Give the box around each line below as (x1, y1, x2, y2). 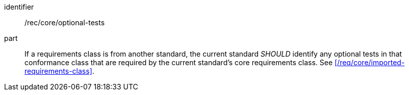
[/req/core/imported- (335, 58, 405, 67)
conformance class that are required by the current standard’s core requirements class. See (24, 58, 333, 67)
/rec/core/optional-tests (24, 18, 105, 27)
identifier (4, 3, 34, 11)
